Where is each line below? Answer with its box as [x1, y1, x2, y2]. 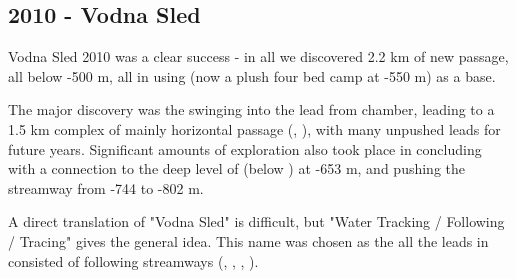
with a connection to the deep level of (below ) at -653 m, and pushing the [8, 158, 466, 179]
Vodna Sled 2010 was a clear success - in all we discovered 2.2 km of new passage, [8, 46, 509, 67]
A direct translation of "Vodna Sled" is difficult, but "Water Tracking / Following [8, 211, 505, 232]
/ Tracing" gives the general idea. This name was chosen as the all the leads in [8, 230, 489, 251]
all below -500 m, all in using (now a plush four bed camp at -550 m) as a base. [8, 65, 496, 86]
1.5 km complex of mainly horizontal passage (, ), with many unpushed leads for [8, 118, 501, 139]
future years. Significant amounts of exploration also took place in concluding [8, 138, 482, 159]
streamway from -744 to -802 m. [8, 177, 204, 198]
